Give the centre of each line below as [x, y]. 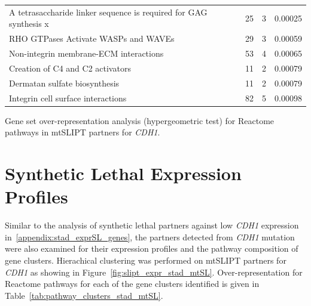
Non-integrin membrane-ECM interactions [86, 53]
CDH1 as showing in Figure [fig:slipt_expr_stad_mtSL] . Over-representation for [154, 272]
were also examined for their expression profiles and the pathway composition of [152, 248]
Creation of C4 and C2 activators [70, 68]
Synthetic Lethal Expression [123, 173]
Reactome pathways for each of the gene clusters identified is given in [132, 284]
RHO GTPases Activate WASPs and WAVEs [92, 38]
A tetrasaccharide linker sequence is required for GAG [108, 12]
